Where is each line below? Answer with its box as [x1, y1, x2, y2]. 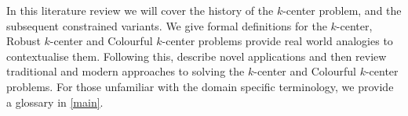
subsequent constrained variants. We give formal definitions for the [6, 17, 327, 33]
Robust [6, 33, 41, 49]
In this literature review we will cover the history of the [6, 2, 274, 18]
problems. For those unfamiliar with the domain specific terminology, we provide [6, 78, 394, 94]
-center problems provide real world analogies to [162, 33, 393, 49]
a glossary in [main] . [6, 93, 104, 110]
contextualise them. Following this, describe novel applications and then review [6, 47, 387, 64]
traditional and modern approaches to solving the [6, 63, 245, 79]
